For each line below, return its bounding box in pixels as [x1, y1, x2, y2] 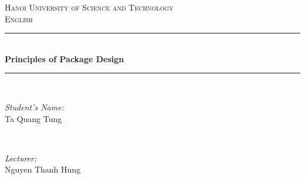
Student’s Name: [5, 100, 64, 113]
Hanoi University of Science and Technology [5, 1, 174, 13]
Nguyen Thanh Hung [5, 163, 81, 175]
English [5, 12, 33, 25]
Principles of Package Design [5, 52, 124, 65]
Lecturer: [5, 151, 37, 164]
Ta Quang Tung [5, 112, 62, 124]
